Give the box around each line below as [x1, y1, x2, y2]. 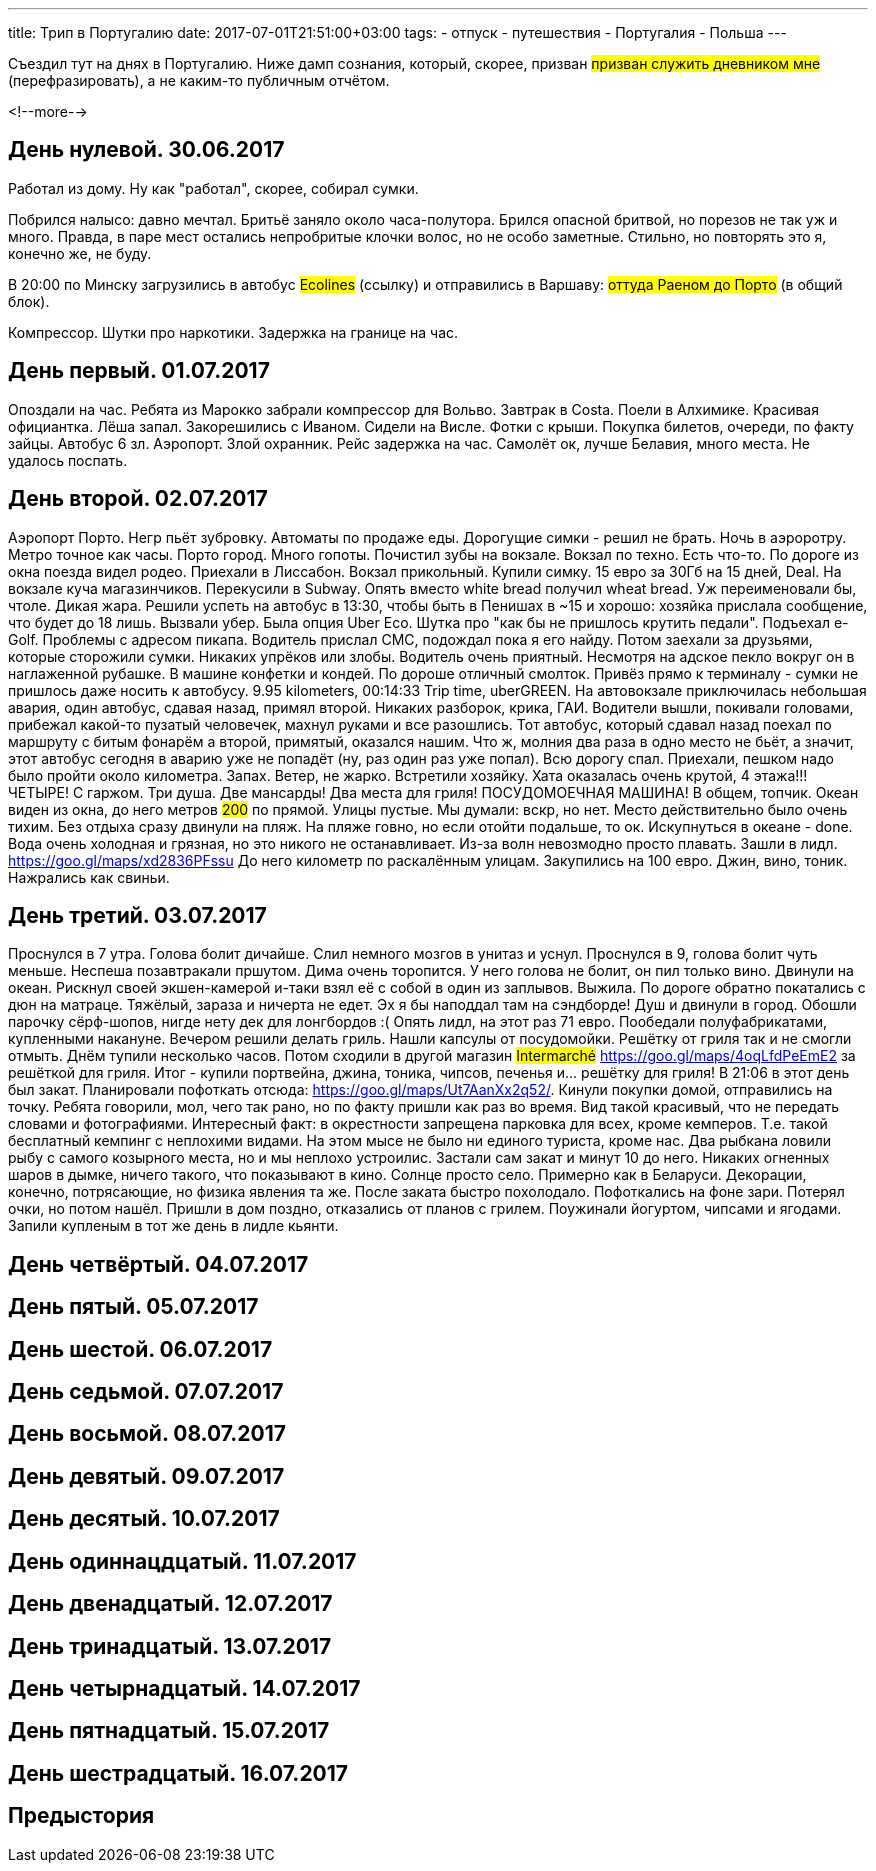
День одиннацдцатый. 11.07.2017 [8, 1548, 357, 1574]
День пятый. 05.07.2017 [8, 1294, 259, 1320]
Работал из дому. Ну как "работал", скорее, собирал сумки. [8, 179, 419, 197]
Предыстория [8, 1803, 155, 1829]
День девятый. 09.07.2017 [8, 1463, 285, 1489]
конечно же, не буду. [8, 244, 152, 262]
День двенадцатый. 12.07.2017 [8, 1591, 333, 1617]
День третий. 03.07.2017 [8, 902, 267, 928]
